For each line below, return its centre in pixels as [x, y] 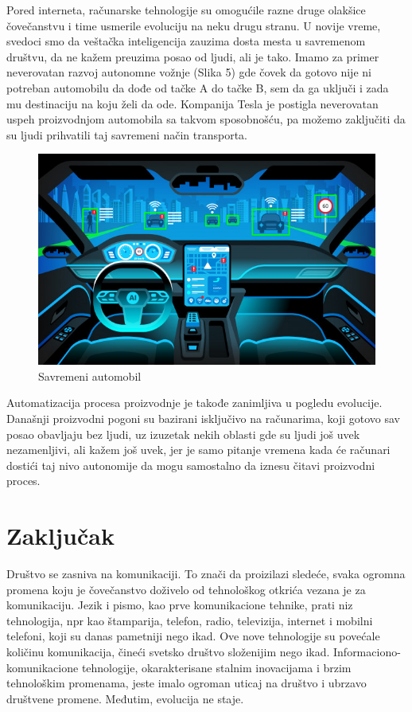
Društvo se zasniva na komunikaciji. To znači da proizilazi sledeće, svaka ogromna [206, 574]
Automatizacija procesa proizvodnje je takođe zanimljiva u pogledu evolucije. [194, 403]
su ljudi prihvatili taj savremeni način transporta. [127, 134]
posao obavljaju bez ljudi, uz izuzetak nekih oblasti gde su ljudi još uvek [183, 434]
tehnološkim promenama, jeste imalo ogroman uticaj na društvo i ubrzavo [187, 683]
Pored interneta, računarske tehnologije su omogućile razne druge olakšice [186, 10]
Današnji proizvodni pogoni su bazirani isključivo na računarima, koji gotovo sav [204, 418]
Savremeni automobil [90, 376]
